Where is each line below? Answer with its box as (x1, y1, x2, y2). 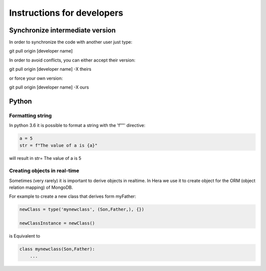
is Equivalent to (9, 233, 40, 239)
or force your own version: (9, 75, 63, 81)
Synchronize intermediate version (9, 26, 116, 34)
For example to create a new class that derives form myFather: (9, 193, 136, 199)
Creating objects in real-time (9, 167, 79, 174)
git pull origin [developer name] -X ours (9, 84, 89, 90)
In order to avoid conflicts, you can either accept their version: (9, 57, 135, 63)
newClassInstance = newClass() (19, 220, 96, 226)
